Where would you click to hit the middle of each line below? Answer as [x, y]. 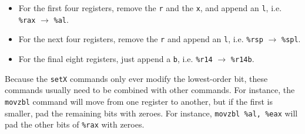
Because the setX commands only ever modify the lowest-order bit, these [136, 78]
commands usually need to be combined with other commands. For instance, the [150, 90]
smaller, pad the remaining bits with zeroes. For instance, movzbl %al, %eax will [151, 113]
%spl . [291, 39]
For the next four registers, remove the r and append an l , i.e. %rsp [141, 39]
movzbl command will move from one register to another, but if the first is [139, 101]
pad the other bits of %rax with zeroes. [75, 124]
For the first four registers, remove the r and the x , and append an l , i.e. [150, 8]
